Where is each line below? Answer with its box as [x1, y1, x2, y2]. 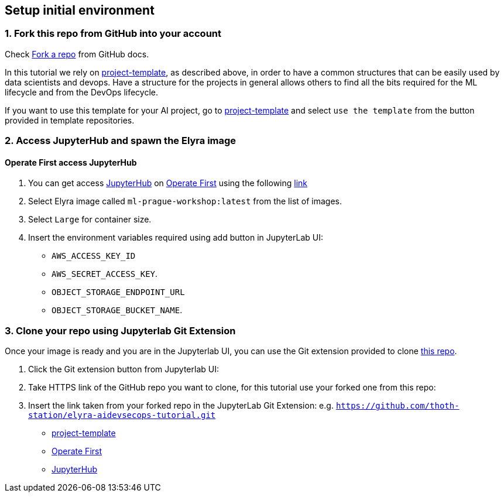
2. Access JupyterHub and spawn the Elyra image [5, 135, 236, 147]
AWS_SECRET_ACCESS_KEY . [52, 269, 158, 279]
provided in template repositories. [5, 115, 135, 125]
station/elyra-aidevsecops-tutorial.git [28, 410, 216, 420]
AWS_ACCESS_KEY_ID [52, 251, 136, 261]
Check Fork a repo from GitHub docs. [5, 49, 149, 59]
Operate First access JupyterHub [5, 157, 137, 167]
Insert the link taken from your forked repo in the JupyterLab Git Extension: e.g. [28, 400, 334, 411]
